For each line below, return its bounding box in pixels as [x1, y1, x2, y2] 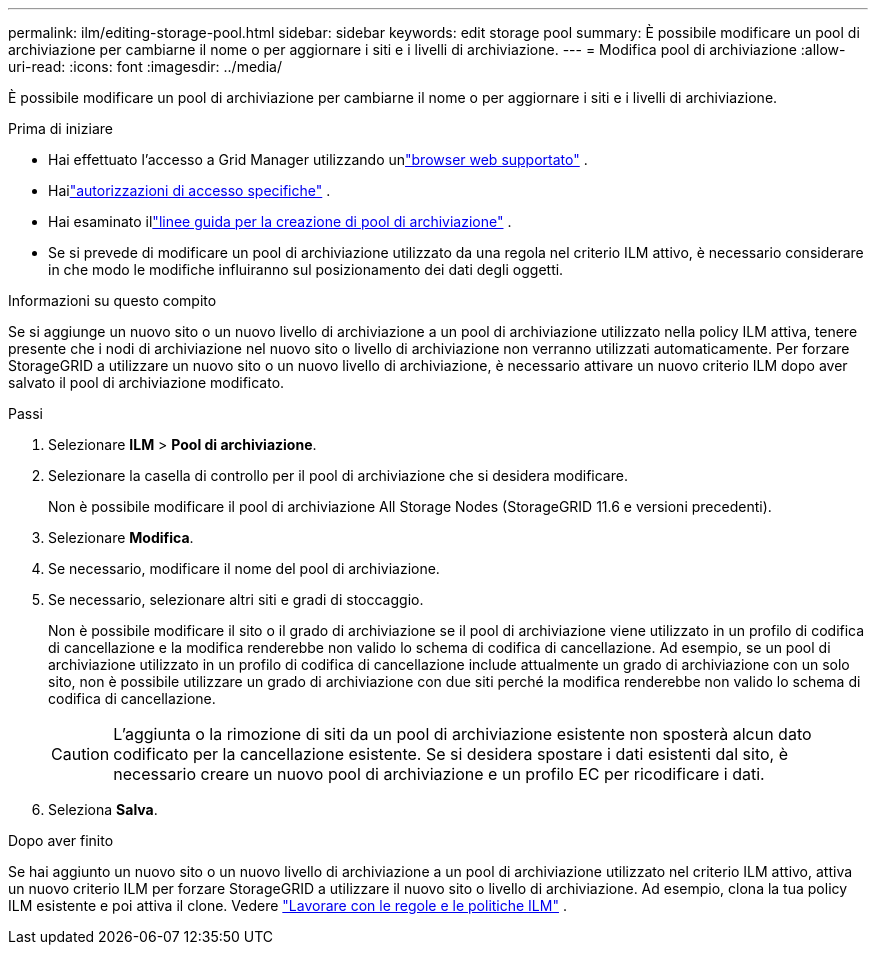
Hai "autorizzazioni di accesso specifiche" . [48, 182, 331, 199]
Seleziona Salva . [48, 801, 158, 818]
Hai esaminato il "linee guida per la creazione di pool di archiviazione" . [48, 213, 512, 230]
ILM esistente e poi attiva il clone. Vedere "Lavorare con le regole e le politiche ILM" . [8, 897, 567, 914]
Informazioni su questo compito [8, 292, 217, 309]
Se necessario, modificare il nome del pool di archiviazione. [48, 560, 440, 577]
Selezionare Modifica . [48, 529, 194, 546]
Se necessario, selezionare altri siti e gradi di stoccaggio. [48, 591, 424, 608]
